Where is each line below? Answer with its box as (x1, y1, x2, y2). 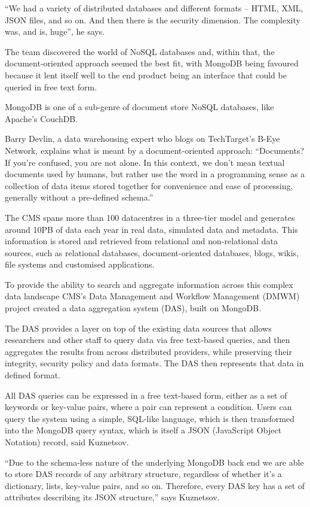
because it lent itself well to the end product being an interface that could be (5, 68, 287, 81)
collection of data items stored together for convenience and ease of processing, (5, 179, 293, 192)
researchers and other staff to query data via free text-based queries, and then (5, 333, 290, 346)
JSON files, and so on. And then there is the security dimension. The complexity (5, 13, 300, 26)
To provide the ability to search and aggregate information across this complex (5, 278, 293, 290)
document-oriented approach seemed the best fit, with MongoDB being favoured (5, 57, 299, 69)
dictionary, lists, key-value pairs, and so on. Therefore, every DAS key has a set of (5, 479, 305, 491)
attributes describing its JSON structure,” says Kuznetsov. (5, 491, 220, 503)
